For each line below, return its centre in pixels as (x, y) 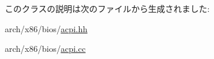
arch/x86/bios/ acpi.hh (46, 28)
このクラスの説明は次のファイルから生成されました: (107, 8)
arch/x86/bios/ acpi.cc (45, 49)
